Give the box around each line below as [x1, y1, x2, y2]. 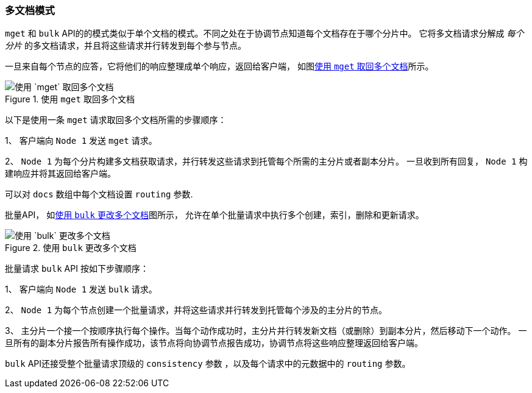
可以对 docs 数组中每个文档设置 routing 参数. [5, 189, 193, 200]
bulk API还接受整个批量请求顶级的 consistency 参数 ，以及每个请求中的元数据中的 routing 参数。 [5, 358, 411, 369]
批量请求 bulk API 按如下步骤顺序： [5, 263, 149, 274]
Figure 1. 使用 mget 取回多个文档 [5, 94, 135, 105]
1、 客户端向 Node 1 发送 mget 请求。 [5, 135, 157, 146]
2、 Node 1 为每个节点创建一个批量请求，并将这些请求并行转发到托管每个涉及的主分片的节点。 [5, 305, 387, 316]
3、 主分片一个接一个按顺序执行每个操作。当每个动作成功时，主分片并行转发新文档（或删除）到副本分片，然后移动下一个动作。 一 [5, 325, 527, 336]
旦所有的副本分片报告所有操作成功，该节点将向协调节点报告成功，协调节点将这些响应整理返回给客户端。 [5, 338, 423, 349]
